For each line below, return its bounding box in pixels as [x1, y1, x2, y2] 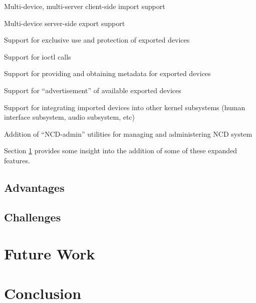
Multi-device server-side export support [4, 18, 125, 28]
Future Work [4, 243, 95, 264]
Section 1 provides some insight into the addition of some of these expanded [4, 145, 237, 156]
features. [4, 155, 30, 165]
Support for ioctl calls [4, 51, 71, 62]
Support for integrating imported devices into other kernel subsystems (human [4, 102, 245, 112]
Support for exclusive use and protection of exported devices [4, 35, 190, 45]
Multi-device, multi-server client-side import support [4, 1, 165, 11]
